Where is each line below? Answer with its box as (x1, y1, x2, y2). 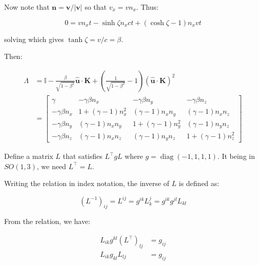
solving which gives (4, 33, 64, 44)
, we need (36, 160, 67, 171)
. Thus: (136, 2, 159, 12)
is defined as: (179, 178, 220, 189)
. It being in (217, 151, 255, 161)
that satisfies (62, 151, 102, 161)
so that (84, 2, 107, 12)
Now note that (4, 2, 50, 12)
